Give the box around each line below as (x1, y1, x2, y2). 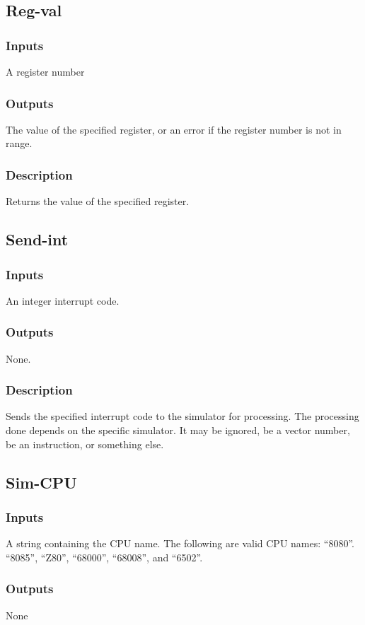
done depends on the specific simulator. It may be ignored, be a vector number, (6, 423, 350, 438)
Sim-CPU (6, 471, 77, 493)
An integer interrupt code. (6, 293, 120, 308)
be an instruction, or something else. (6, 436, 164, 451)
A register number (6, 64, 85, 78)
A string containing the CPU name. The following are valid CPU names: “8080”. (6, 536, 354, 551)
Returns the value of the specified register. (6, 194, 190, 209)
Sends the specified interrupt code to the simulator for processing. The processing (6, 409, 359, 424)
